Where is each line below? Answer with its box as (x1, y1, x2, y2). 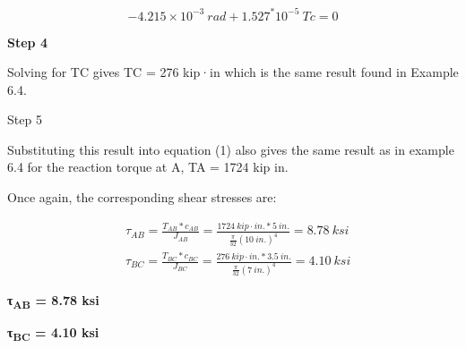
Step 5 (7, 110, 42, 129)
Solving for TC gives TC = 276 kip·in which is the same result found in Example (7, 63, 459, 81)
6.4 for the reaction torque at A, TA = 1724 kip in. (7, 157, 289, 176)
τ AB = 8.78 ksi (7, 290, 99, 311)
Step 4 (7, 32, 47, 51)
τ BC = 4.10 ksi (7, 323, 99, 344)
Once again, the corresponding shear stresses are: (7, 188, 277, 207)
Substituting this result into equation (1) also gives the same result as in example (7, 140, 454, 158)
